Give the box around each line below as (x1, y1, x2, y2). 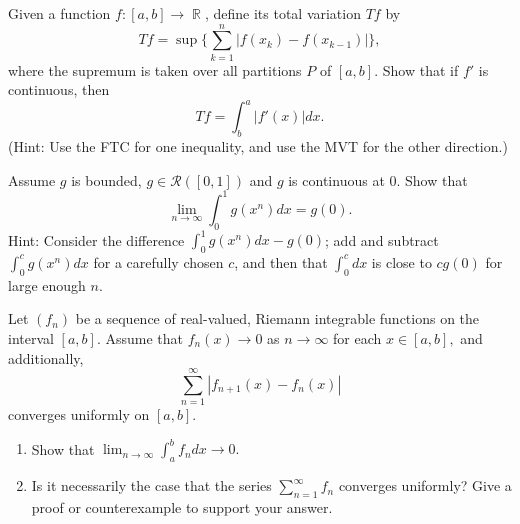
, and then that (234, 251, 328, 272)
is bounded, (71, 169, 142, 190)
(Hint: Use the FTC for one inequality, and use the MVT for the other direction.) (8, 136, 508, 157)
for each (333, 327, 382, 348)
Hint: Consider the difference (8, 229, 185, 250)
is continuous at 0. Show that (288, 169, 468, 190)
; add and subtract (325, 229, 439, 250)
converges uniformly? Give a (338, 475, 512, 496)
